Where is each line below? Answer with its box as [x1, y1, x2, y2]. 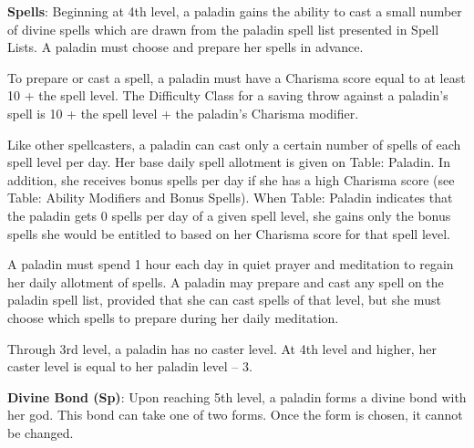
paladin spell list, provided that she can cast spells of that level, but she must [7, 290, 441, 309]
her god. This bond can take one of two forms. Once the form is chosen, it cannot [7, 405, 463, 424]
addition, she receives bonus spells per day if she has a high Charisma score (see [7, 170, 455, 189]
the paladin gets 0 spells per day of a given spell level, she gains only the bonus [7, 205, 451, 224]
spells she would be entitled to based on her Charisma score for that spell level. [7, 224, 450, 243]
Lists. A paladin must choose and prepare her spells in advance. [7, 37, 364, 57]
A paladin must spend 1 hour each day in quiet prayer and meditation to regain [7, 255, 454, 274]
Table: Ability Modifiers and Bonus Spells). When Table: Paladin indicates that [7, 188, 453, 207]
